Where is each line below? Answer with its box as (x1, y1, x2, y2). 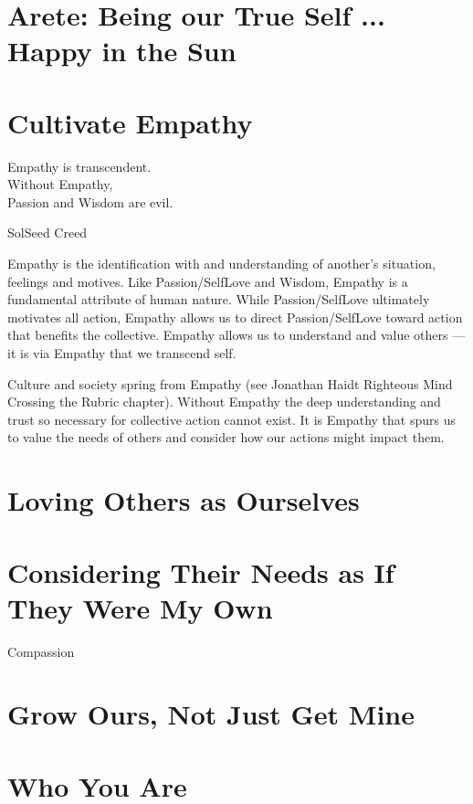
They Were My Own (7, 588, 273, 626)
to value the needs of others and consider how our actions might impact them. (7, 428, 445, 447)
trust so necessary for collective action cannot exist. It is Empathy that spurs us (7, 409, 457, 428)
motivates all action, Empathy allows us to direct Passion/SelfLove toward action (7, 307, 463, 326)
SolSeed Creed (7, 223, 88, 242)
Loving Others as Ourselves (7, 481, 360, 519)
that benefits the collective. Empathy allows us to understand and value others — (7, 325, 466, 344)
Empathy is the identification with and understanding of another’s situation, (7, 254, 436, 273)
